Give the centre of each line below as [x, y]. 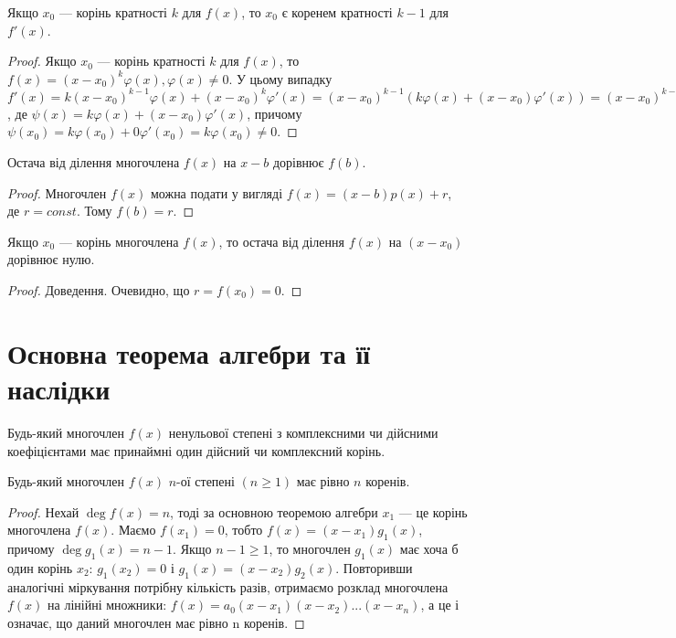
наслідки [59, 388]
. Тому [94, 211]
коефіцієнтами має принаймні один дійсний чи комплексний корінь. [196, 450]
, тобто [243, 530]
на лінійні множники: [107, 605]
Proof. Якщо [42, 61]
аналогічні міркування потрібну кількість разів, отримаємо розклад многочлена [228, 586]
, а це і [440, 605]
